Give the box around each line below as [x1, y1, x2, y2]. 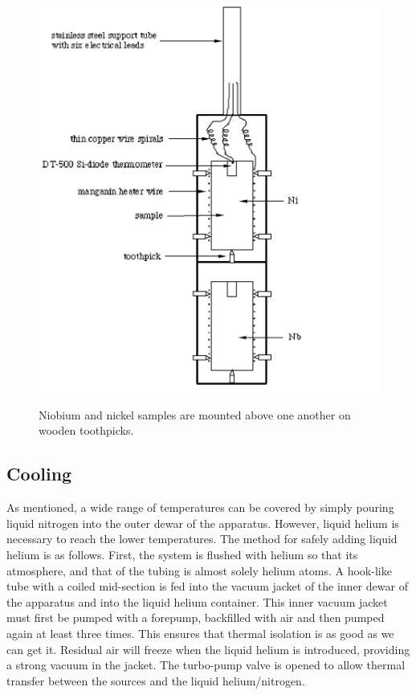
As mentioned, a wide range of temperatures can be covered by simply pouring [6, 499, 394, 516]
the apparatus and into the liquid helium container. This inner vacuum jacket [6, 593, 388, 610]
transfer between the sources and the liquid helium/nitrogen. [6, 672, 305, 689]
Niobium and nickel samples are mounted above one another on [39, 406, 351, 423]
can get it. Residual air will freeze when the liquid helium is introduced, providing [6, 640, 410, 657]
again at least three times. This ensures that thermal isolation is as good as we [6, 625, 394, 642]
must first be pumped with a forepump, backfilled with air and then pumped [6, 609, 385, 626]
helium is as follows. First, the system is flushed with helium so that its [6, 546, 358, 563]
